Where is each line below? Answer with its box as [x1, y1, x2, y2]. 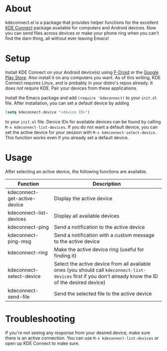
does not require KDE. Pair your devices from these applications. [5, 85, 138, 91]
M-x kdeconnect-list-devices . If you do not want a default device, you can [5, 124, 158, 130]
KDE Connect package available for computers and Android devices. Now [5, 24, 157, 30]
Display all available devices [54, 212, 120, 219]
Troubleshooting [5, 313, 76, 324]
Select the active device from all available [54, 260, 151, 267]
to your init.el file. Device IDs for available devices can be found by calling [5, 118, 161, 124]
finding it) [54, 252, 77, 259]
